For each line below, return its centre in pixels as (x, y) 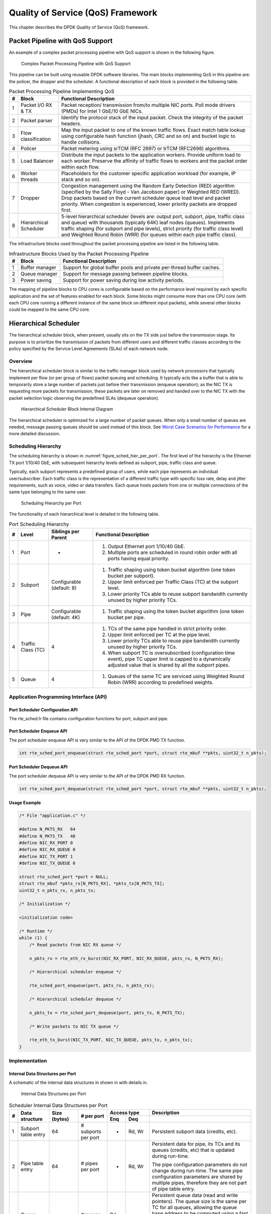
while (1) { (33, 938)
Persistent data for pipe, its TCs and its (196, 1144)
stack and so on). (81, 180)
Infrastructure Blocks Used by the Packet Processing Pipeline (79, 253)
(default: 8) (64, 588)
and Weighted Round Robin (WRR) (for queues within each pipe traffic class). (149, 235)
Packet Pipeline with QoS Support (61, 41)
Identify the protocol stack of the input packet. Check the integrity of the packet (152, 118)
